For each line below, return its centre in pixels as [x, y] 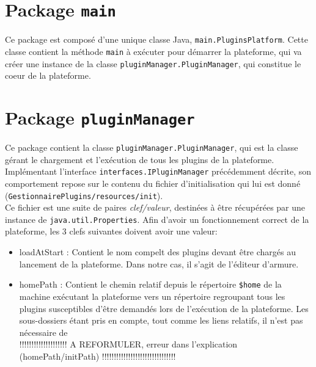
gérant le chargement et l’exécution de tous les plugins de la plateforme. [140, 159]
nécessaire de [43, 332]
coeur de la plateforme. [48, 75]
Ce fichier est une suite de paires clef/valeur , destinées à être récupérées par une [155, 207]
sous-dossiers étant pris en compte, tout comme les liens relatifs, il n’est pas [161, 320]
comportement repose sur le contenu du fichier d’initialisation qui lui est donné [153, 183]
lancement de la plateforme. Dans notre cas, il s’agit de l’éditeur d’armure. [159, 263]
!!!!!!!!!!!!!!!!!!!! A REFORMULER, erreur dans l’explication [128, 344]
